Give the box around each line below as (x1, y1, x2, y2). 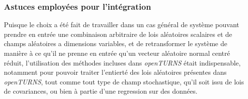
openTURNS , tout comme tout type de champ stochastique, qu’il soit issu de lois (4, 76, 244, 86)
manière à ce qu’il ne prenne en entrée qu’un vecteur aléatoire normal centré (4, 48, 230, 58)
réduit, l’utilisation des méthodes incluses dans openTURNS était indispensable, (4, 57, 241, 67)
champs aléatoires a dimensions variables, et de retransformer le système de (4, 38, 227, 49)
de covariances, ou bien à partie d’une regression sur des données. (4, 86, 198, 96)
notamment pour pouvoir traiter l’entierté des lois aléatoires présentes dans (4, 67, 227, 77)
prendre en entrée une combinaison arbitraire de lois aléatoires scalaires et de (4, 29, 232, 39)
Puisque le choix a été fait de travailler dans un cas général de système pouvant (4, 19, 239, 30)
